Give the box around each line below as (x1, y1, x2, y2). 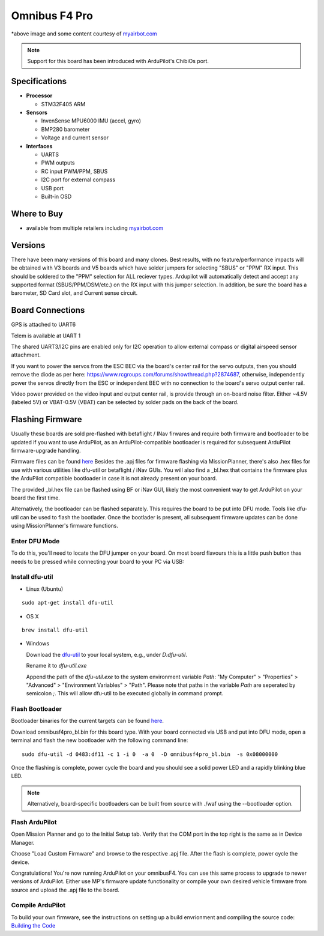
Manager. (11, 839, 35, 846)
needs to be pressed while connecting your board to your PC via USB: (11, 558, 184, 565)
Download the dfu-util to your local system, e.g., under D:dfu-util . (26, 651, 187, 658)
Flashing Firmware (11, 414, 82, 424)
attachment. (11, 351, 41, 358)
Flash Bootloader (11, 705, 62, 713)
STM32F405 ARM (41, 100, 86, 107)
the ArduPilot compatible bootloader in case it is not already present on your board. (11, 475, 217, 482)
